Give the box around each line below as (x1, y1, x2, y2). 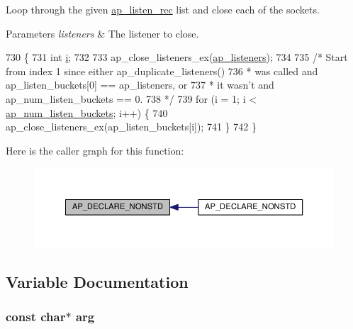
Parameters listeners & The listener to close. (6, 26, 199, 40)
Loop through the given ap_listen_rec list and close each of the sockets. (6, 2, 320, 16)
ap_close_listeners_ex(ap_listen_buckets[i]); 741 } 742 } (6, 119, 257, 134)
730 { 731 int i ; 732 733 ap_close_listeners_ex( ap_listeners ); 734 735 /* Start (6, 50, 348, 65)
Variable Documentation (6, 270, 189, 292)
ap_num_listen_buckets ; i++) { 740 (6, 105, 168, 120)
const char (6, 308, 66, 325)
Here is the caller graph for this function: (6, 143, 184, 157)
